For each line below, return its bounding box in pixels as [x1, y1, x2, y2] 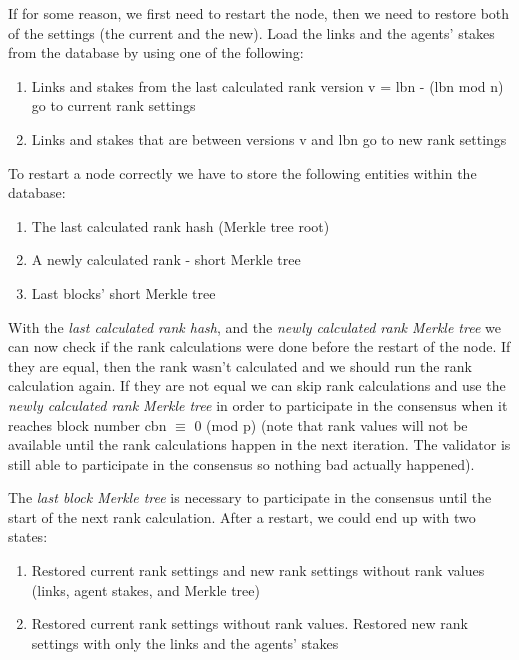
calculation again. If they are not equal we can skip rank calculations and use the [8, 375, 506, 396]
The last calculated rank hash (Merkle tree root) [31, 215, 330, 236]
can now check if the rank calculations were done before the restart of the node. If [8, 336, 511, 357]
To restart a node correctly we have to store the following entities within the [8, 162, 477, 183]
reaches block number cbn [8, 414, 167, 435]
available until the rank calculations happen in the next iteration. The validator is [8, 434, 511, 455]
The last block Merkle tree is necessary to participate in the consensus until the [8, 487, 492, 508]
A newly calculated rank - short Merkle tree [31, 249, 301, 270]
